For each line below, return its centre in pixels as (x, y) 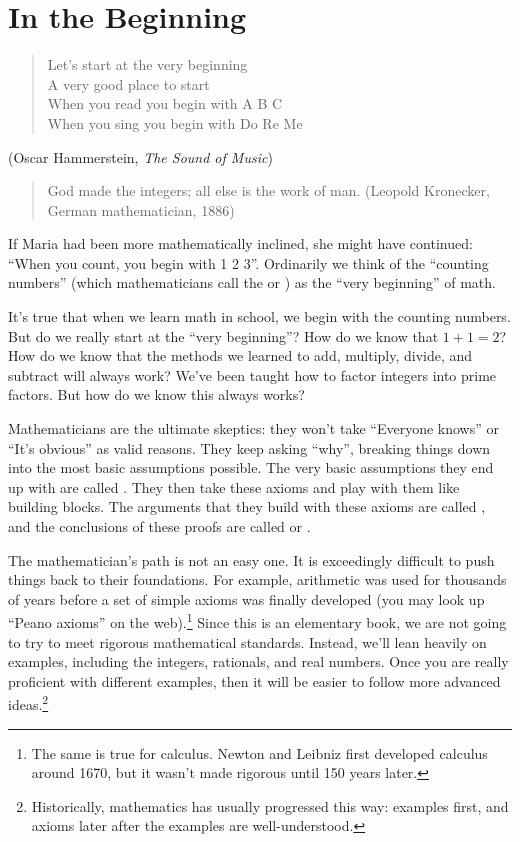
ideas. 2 (28, 703)
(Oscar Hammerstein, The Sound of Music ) (140, 156)
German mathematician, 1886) (141, 209)
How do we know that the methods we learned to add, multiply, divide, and (240, 355)
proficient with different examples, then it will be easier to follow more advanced (254, 680)
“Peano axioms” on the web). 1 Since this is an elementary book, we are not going (257, 621)
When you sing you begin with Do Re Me (175, 122)
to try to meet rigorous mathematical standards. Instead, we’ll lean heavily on (247, 641)
